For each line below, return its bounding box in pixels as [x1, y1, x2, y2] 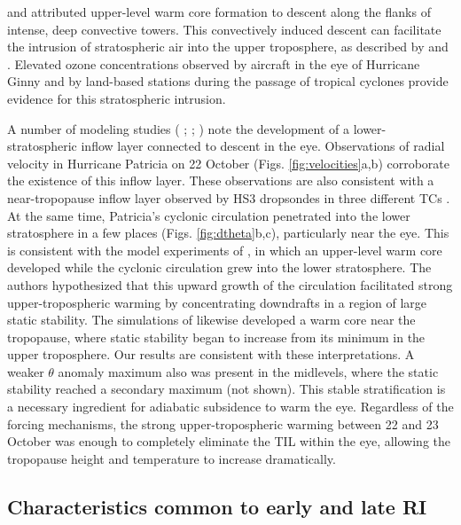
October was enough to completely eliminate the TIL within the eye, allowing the [7, 432, 450, 451]
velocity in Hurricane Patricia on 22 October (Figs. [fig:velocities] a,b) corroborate [7, 153, 450, 172]
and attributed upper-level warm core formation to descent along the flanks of [7, 3, 431, 20]
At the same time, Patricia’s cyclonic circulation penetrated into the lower [7, 206, 410, 224]
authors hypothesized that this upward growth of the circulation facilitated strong [7, 275, 453, 294]
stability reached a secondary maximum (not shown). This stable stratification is [7, 380, 446, 398]
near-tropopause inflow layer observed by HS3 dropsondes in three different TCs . [7, 188, 450, 207]
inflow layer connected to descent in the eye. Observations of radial [81, 137, 445, 155]
